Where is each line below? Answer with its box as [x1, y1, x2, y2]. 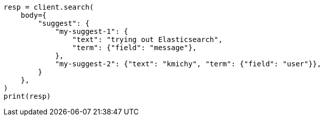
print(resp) [4, 92, 51, 100]
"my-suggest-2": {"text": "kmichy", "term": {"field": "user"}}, [55, 60, 321, 68]
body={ [20, 11, 47, 19]
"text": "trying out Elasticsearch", [72, 35, 223, 44]
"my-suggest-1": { [55, 27, 128, 35]
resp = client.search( [4, 3, 94, 11]
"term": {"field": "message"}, [72, 44, 197, 52]
